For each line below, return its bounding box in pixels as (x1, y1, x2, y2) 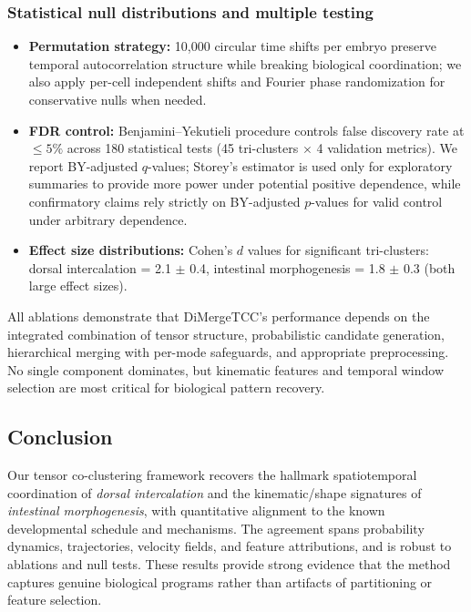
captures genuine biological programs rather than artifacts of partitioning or (7, 572, 433, 591)
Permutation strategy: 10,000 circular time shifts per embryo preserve (28, 36, 436, 56)
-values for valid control (311, 191, 443, 210)
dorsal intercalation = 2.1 (28, 258, 171, 277)
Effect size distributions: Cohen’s (28, 240, 233, 260)
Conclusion (7, 423, 113, 451)
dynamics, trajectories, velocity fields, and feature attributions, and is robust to (7, 536, 452, 556)
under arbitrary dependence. (28, 209, 188, 229)
